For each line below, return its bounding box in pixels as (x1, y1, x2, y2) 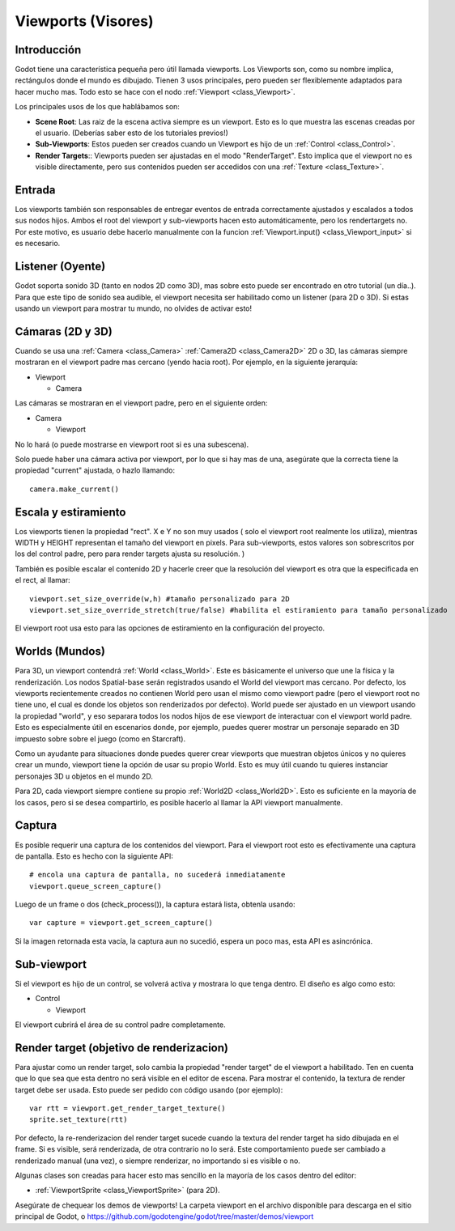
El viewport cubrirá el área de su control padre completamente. (15, 1020, 226, 1029)
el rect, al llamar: (15, 575, 70, 585)
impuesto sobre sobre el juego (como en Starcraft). (15, 733, 186, 744)
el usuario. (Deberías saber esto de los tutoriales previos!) (35, 128, 228, 138)
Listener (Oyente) (15, 260, 106, 274)
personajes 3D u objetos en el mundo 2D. (15, 771, 154, 781)
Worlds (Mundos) (15, 644, 105, 659)
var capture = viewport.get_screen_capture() (29, 919, 214, 927)
